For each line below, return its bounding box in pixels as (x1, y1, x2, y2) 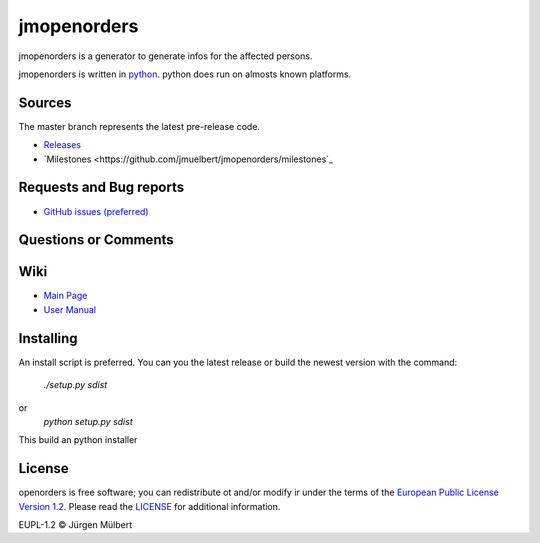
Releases (43, 139, 82, 151)
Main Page (43, 290, 88, 302)
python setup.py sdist (43, 415, 134, 427)
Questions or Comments (18, 231, 174, 249)
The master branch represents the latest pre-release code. (18, 120, 260, 132)
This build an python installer (18, 434, 138, 446)
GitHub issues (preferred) (43, 205, 149, 217)
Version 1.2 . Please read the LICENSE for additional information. (18, 500, 281, 512)
